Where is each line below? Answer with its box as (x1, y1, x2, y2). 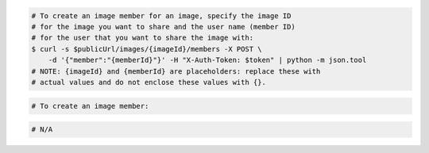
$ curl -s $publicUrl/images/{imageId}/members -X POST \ (31, 44, 262, 53)
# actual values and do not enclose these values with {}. (31, 78, 266, 86)
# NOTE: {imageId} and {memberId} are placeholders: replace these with (31, 67, 321, 75)
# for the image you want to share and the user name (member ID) (31, 22, 296, 31)
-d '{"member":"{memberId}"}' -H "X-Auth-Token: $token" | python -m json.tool (48, 55, 367, 65)
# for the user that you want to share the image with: (31, 33, 254, 43)
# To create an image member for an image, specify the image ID (31, 11, 292, 20)
